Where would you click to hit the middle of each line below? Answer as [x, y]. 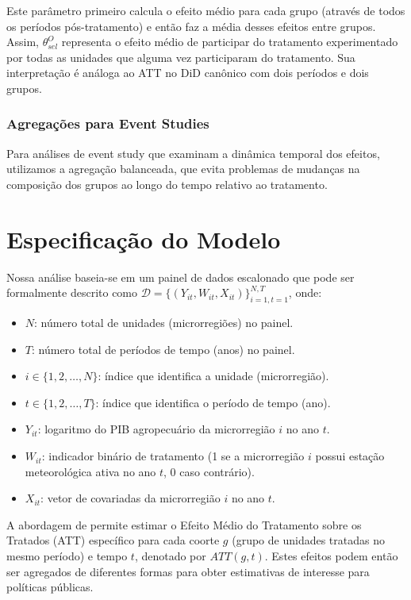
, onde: [305, 292]
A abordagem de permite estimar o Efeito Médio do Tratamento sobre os [184, 524]
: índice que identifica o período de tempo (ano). [213, 402]
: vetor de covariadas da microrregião [131, 498]
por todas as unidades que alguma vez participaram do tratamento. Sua [181, 57]
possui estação [350, 456]
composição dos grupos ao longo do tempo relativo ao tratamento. [167, 184]
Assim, [23, 42]
